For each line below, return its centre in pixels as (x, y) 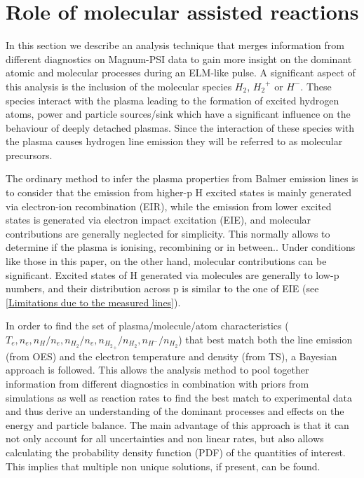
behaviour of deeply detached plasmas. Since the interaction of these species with (180, 127)
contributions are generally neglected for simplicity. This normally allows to (168, 233)
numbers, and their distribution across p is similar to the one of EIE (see (162, 288)
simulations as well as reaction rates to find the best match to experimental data (179, 397)
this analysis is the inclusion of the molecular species (119, 86)
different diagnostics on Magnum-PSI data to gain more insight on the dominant (179, 59)
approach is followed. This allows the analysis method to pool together (157, 370)
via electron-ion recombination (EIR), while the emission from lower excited (169, 206)
